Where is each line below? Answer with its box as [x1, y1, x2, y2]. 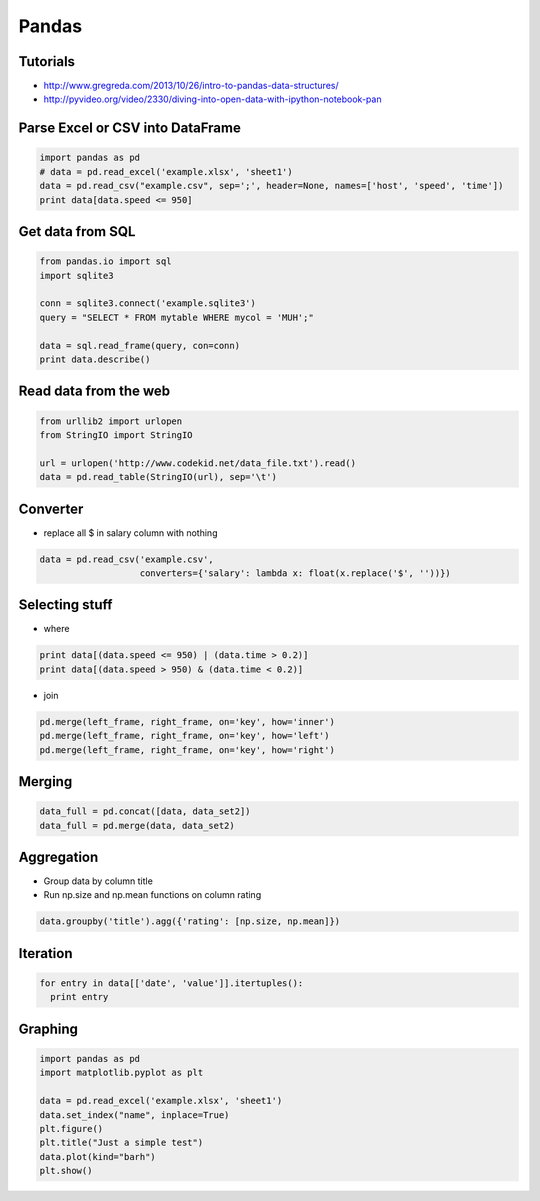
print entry [50, 991, 109, 1003]
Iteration [18, 945, 73, 962]
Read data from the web [18, 383, 171, 400]
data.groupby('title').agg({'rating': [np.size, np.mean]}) [39, 916, 341, 927]
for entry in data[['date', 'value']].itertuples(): [39, 978, 304, 989]
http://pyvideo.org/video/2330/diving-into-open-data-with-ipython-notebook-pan [43, 93, 382, 105]
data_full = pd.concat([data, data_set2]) [39, 806, 251, 817]
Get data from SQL [18, 223, 136, 240]
